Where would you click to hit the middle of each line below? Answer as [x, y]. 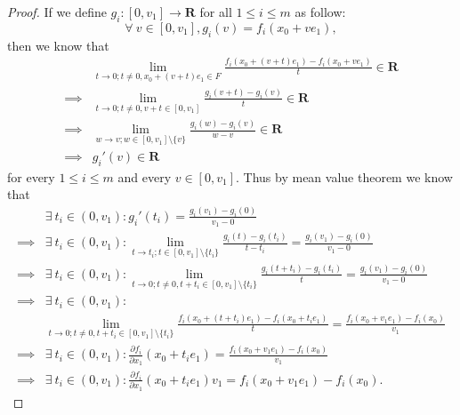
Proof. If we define [57, 12]
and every [145, 176]
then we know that [58, 45]
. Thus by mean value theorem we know [344, 176]
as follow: [320, 12]
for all [216, 12]
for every [31, 176]
